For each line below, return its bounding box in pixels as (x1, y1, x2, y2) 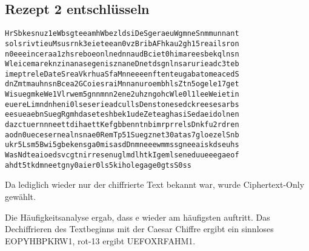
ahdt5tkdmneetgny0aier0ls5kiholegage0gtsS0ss (5, 160, 191, 170)
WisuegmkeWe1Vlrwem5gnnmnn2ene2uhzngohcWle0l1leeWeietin (5, 90, 239, 99)
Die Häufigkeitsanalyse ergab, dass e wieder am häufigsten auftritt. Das (5, 210, 270, 223)
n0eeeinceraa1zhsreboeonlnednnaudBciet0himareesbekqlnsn (5, 49, 239, 58)
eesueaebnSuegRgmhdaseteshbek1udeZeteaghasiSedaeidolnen (5, 110, 239, 119)
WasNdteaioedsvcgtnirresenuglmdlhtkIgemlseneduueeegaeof (5, 151, 239, 160)
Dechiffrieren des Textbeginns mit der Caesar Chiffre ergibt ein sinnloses (5, 222, 274, 235)
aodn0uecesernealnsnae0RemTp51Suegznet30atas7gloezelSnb (5, 130, 239, 139)
